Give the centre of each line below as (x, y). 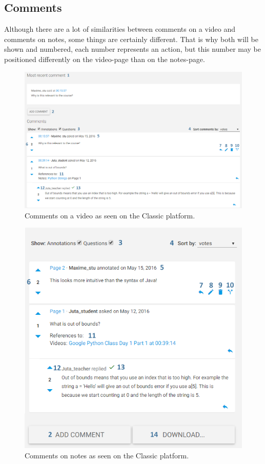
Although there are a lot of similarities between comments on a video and (120, 29)
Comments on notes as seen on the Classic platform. (107, 455)
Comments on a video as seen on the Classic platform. (110, 215)
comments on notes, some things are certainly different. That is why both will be (131, 39)
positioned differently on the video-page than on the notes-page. (105, 59)
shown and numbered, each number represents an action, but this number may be (133, 49)
